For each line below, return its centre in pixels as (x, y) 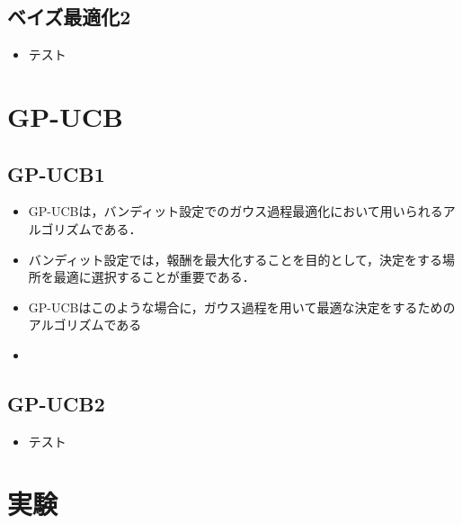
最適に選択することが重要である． (154, 277)
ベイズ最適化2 (69, 17)
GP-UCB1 (56, 173)
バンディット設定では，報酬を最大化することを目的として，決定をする (235, 259)
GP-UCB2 (56, 403)
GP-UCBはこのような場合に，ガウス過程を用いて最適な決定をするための (242, 307)
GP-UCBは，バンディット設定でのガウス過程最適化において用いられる (235, 211)
